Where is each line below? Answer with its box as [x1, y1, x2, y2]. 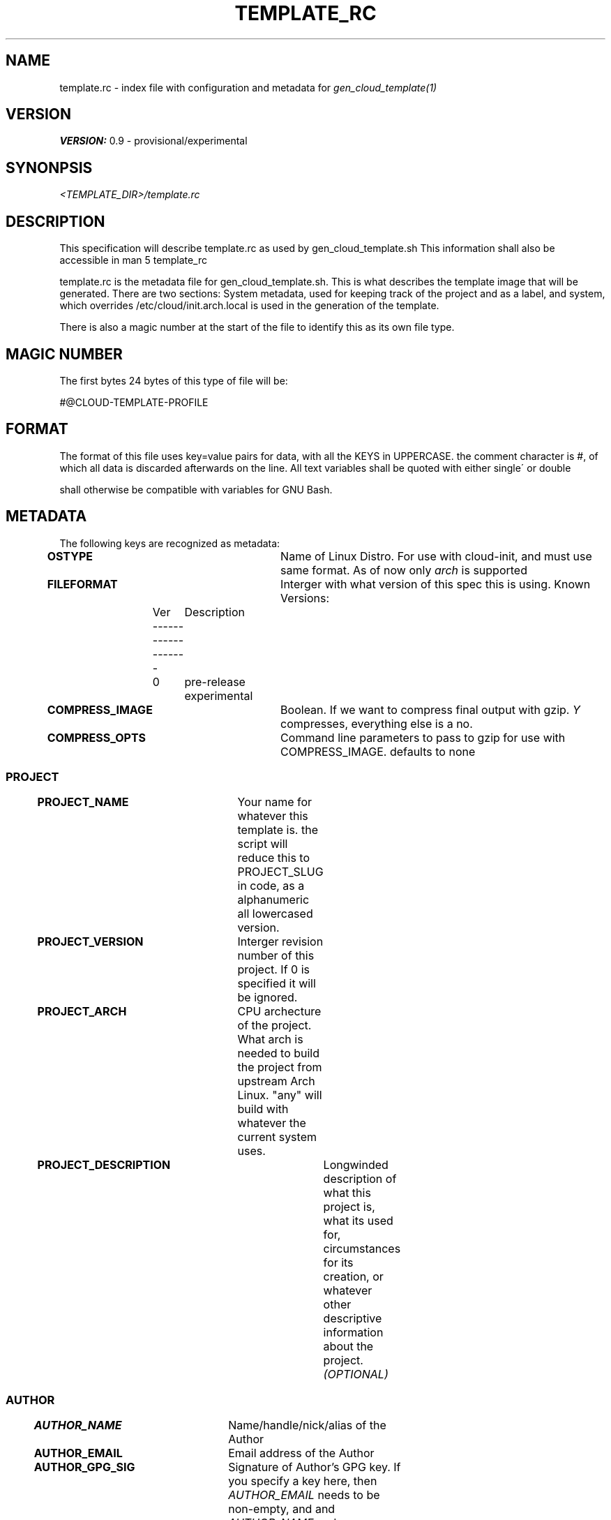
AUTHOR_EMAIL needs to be [228, 1488, 380, 1503]
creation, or [323, 1269, 384, 1284]
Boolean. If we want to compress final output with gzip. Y [280, 702, 580, 717]
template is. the [237, 823, 318, 837]
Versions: [280, 590, 330, 605]
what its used [323, 1214, 393, 1228]
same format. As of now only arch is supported [280, 562, 527, 577]
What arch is [237, 1032, 303, 1047]
